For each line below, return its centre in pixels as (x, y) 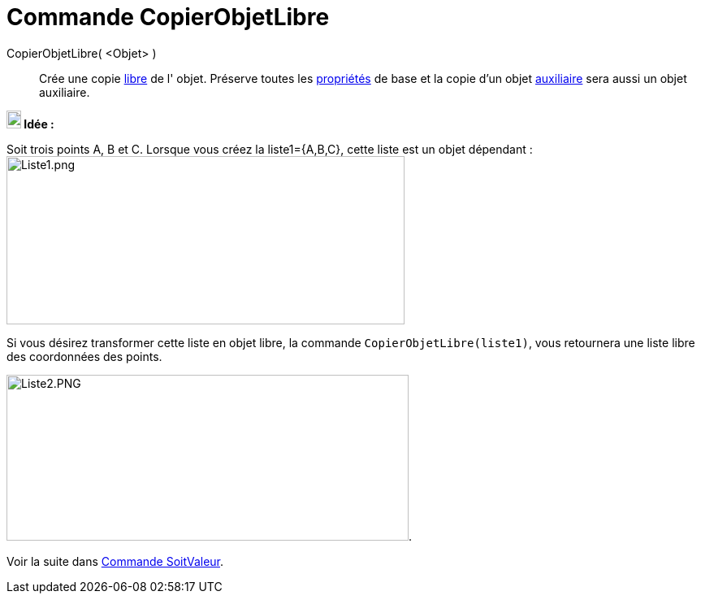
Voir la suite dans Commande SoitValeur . (115, 561)
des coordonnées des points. (84, 356)
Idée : (39, 124)
